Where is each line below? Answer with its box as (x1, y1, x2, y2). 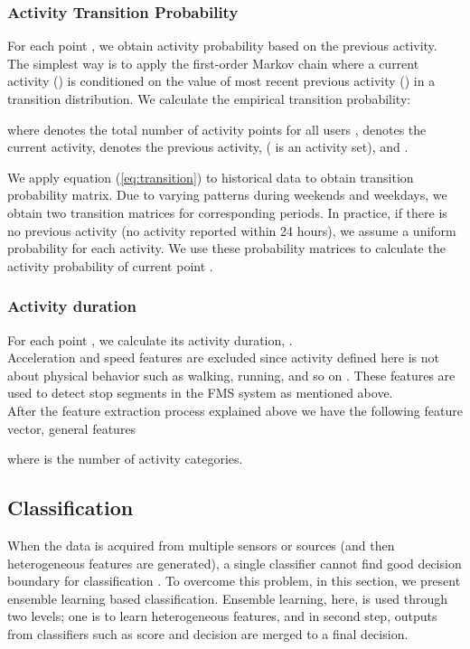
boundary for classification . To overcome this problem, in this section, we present (7, 571, 461, 590)
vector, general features (7, 419, 136, 437)
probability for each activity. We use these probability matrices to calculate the (7, 239, 446, 258)
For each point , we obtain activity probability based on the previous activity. (7, 36, 437, 55)
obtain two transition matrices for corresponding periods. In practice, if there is (7, 202, 447, 221)
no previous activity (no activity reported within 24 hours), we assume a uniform (7, 221, 456, 240)
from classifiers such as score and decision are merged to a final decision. (7, 624, 409, 643)
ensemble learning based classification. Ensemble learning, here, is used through (7, 588, 448, 607)
